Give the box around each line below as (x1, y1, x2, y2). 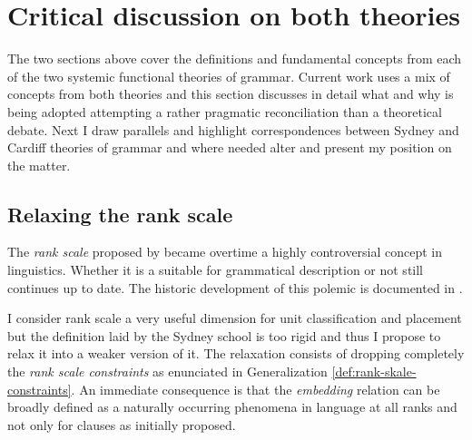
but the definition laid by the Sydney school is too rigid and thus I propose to (7, 326, 441, 345)
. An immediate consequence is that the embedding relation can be (71, 379, 440, 398)
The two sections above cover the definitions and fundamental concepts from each (7, 49, 462, 68)
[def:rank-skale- (331, 362, 417, 381)
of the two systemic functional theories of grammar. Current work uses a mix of (7, 66, 450, 85)
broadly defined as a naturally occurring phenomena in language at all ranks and (7, 397, 457, 416)
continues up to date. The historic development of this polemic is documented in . (7, 278, 463, 297)
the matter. (7, 155, 71, 174)
